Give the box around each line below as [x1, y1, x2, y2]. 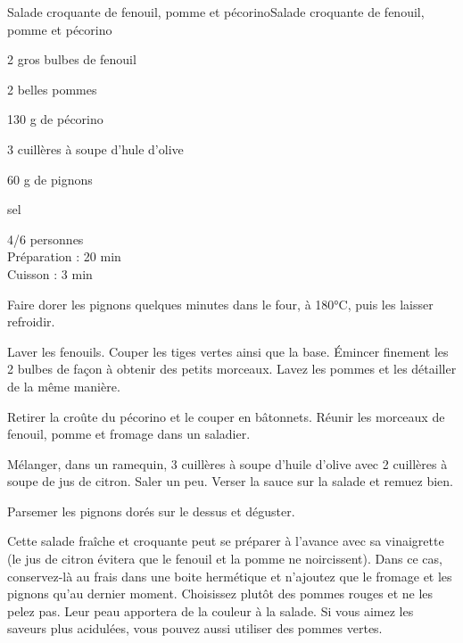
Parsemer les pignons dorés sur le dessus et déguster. [7, 501, 295, 520]
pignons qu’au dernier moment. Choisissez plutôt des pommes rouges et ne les [7, 584, 434, 603]
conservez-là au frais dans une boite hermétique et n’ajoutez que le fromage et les [7, 566, 452, 585]
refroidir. [7, 312, 55, 331]
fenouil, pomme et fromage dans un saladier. [7, 425, 251, 443]
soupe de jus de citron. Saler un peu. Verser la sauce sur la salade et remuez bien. [7, 472, 453, 490]
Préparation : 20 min [7, 247, 121, 266]
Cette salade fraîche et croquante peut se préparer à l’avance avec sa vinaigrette [7, 532, 444, 550]
